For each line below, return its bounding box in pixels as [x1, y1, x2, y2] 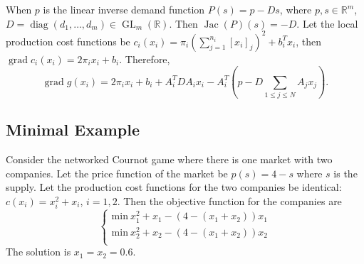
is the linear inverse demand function [43, 2, 205, 16]
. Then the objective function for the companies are [117, 193, 342, 208]
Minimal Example [6, 119, 140, 141]
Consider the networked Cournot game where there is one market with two [6, 152, 333, 167]
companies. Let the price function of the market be [6, 165, 228, 180]
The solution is [6, 244, 71, 259]
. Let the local [296, 16, 358, 31]
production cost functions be [6, 33, 130, 48]
